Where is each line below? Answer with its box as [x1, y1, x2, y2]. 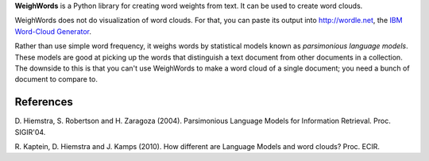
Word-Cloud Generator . [14, 26, 91, 36]
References [14, 95, 73, 109]
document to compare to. [14, 75, 99, 84]
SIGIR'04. [14, 127, 46, 136]
